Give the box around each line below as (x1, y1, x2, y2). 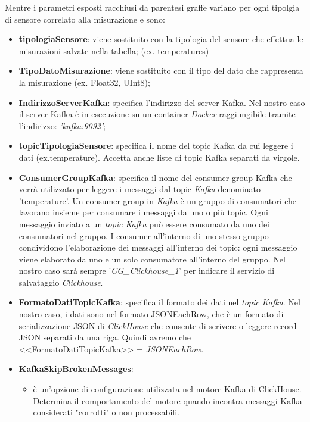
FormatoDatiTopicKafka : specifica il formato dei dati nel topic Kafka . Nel (18, 296, 300, 308)
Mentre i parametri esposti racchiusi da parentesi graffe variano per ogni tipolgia (5, 1, 300, 13)
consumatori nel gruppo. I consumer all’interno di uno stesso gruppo (18, 229, 269, 242)
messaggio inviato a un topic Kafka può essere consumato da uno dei (18, 217, 270, 230)
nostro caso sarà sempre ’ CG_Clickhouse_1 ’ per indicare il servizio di (18, 264, 275, 277)
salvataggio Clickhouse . (18, 276, 103, 288)
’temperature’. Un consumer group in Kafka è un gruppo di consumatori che (18, 194, 297, 207)
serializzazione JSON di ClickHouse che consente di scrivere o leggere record (18, 319, 297, 332)
